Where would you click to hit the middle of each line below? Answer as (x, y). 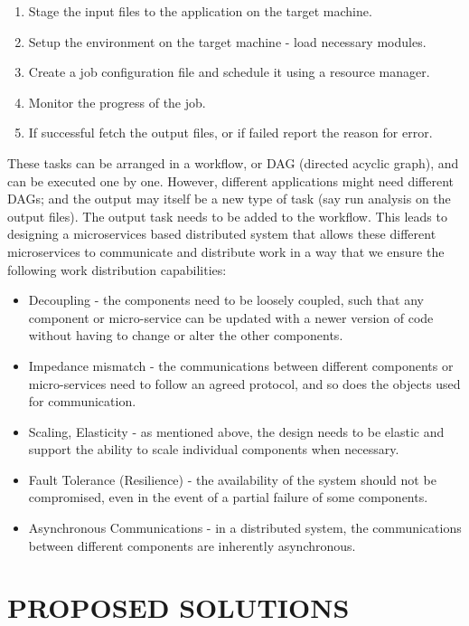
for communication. (82, 401)
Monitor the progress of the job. (117, 102)
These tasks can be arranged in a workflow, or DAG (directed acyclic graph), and (233, 162)
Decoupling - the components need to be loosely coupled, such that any (226, 300)
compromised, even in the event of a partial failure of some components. (228, 497)
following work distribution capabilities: (117, 269)
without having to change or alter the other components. (186, 335)
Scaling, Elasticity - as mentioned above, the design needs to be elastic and (236, 431)
